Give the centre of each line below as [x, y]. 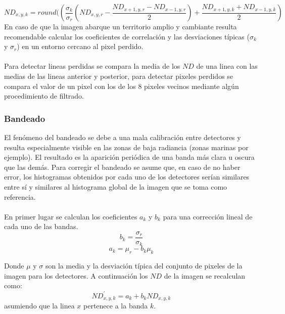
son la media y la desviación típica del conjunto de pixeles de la [144, 266]
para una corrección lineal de [208, 216]
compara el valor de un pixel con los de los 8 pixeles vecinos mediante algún [122, 86]
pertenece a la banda [116, 305]
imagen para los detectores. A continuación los [76, 275]
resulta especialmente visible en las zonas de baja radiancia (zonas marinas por [126, 147]
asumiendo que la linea [39, 305]
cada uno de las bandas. [41, 226]
